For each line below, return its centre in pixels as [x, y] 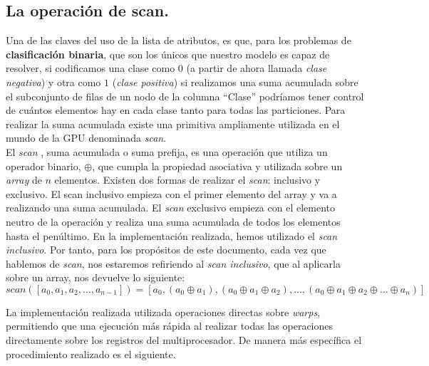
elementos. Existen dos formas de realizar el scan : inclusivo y [187, 180]
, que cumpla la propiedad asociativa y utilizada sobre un [217, 166]
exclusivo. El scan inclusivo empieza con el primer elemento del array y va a [171, 193]
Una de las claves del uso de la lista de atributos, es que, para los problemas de [179, 40]
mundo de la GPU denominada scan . [86, 138]
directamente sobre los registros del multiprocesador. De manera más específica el [184, 340]
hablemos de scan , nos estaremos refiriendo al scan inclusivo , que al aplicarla [173, 263]
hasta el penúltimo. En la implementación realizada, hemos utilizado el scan [172, 235]
